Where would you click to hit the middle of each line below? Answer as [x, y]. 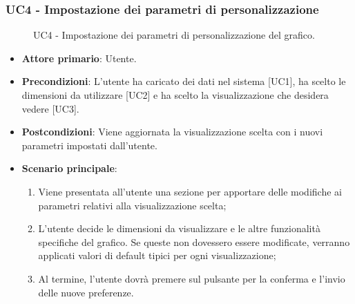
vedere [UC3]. [50, 108]
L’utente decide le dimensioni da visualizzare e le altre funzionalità [179, 228]
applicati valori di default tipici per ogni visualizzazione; [157, 255]
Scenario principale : [69, 168]
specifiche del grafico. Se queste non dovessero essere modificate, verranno [194, 241]
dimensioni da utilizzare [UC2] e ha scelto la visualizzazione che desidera [175, 95]
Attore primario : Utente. [79, 58]
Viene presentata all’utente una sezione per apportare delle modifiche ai [190, 191]
